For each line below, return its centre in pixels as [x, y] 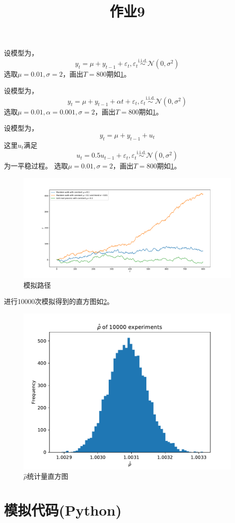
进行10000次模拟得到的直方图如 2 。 [59, 301]
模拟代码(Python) [63, 510]
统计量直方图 [48, 476]
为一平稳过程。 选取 [36, 166]
